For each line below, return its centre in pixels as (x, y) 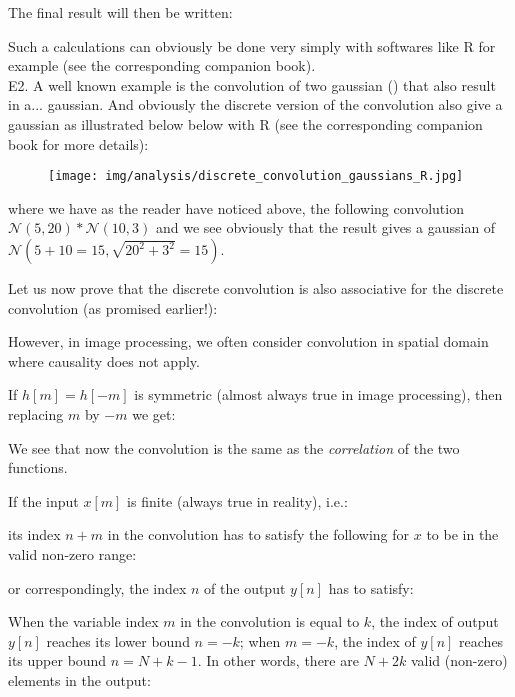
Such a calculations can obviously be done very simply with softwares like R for (252, 45)
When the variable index (83, 621)
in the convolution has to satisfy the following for (258, 534)
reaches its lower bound (118, 640)
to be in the (462, 534)
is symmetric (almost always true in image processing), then (318, 394)
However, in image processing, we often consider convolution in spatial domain (248, 341)
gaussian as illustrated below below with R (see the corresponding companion (245, 123)
